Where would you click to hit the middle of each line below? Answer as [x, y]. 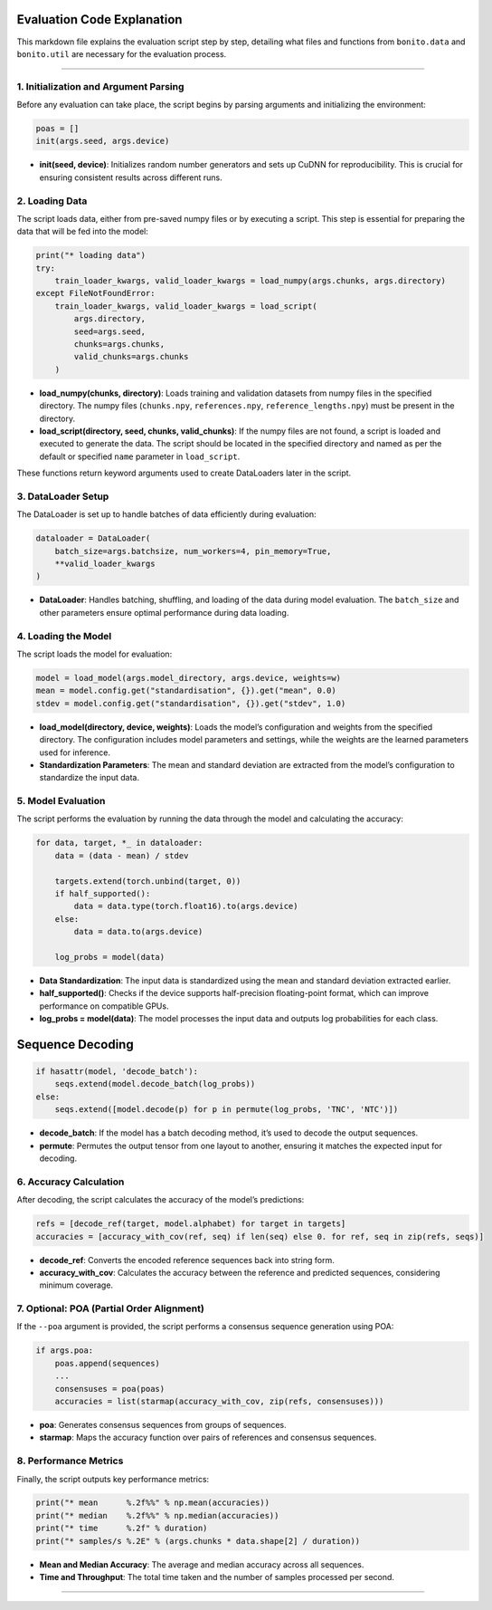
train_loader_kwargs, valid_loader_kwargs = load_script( [186, 306]
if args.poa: [65, 1351]
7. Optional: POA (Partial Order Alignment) [111, 1308]
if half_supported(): [103, 893]
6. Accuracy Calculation [71, 1182]
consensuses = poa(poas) [110, 1389]
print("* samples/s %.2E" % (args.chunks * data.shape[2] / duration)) [198, 1541]
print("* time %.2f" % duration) [122, 1529]
